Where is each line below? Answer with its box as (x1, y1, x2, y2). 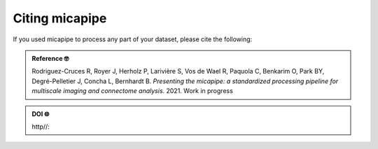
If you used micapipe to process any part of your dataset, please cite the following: (13, 35, 253, 43)
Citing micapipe (13, 10, 107, 26)
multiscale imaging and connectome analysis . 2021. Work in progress (31, 87, 234, 95)
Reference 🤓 (31, 54, 69, 62)
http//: (31, 122, 50, 131)
